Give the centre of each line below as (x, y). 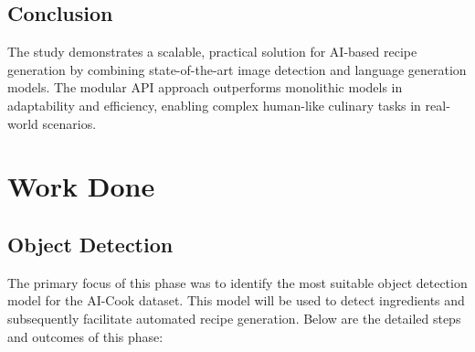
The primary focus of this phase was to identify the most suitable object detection (237, 282)
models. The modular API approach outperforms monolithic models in (205, 87)
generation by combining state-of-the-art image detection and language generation (237, 69)
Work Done (81, 186)
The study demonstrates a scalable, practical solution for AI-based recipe (212, 52)
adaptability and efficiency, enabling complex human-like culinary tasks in (214, 105)
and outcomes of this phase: (85, 336)
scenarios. (69, 123)
